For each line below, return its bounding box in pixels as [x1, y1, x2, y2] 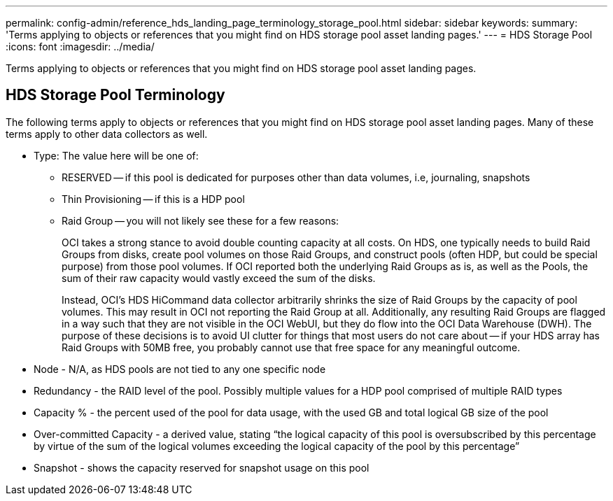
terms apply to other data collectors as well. [6, 127, 208, 140]
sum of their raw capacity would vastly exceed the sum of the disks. [62, 271, 376, 284]
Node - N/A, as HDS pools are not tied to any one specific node [34, 362, 326, 375]
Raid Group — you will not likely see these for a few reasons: [62, 214, 339, 227]
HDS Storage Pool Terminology [6, 86, 225, 104]
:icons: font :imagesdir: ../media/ [6, 41, 155, 52]
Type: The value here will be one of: [34, 149, 199, 162]
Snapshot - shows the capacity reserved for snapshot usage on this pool [34, 461, 369, 474]
